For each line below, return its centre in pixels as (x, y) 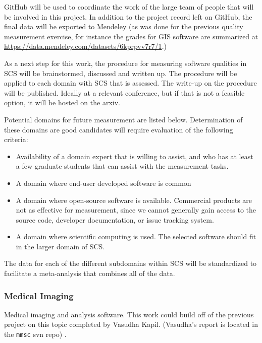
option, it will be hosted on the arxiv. (62, 102)
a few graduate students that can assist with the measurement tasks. (122, 166)
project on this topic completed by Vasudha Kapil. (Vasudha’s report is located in (131, 324)
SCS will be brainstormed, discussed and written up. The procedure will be (121, 73)
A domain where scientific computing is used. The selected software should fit (136, 236)
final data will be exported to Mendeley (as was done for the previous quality (124, 26)
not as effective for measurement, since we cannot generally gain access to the (136, 210)
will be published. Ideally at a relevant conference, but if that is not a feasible (124, 92)
